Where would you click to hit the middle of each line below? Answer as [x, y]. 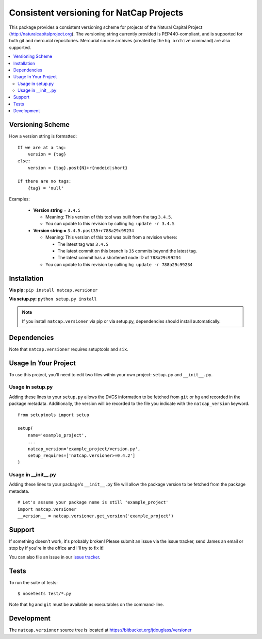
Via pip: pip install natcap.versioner [53, 290]
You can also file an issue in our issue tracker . [55, 557]
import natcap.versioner [47, 509]
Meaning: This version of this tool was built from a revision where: [111, 237]
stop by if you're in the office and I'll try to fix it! [56, 548]
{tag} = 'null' [46, 188]
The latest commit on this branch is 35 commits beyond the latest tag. [127, 251]
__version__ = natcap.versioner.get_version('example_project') [96, 516]
